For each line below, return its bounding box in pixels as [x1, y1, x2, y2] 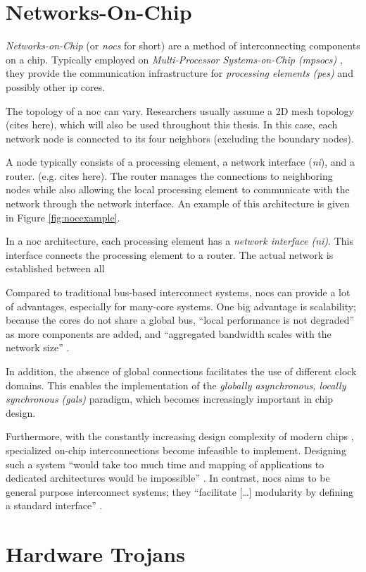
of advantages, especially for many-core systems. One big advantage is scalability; [6, 298, 356, 313]
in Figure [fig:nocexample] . [6, 209, 120, 224]
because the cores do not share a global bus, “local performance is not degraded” [6, 312, 355, 327]
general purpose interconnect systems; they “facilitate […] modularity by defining [6, 484, 354, 499]
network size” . [6, 340, 70, 355]
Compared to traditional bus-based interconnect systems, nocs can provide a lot [6, 285, 351, 300]
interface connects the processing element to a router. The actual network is [6, 247, 334, 262]
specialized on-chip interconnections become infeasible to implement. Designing [6, 442, 346, 457]
